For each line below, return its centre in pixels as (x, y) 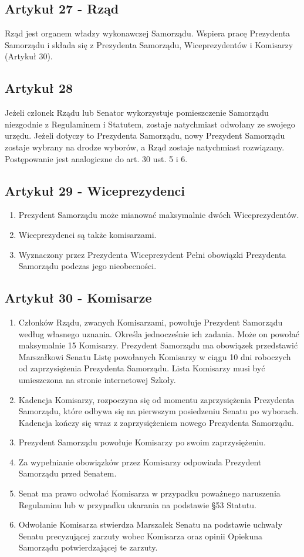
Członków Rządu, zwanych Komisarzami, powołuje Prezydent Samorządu (151, 322)
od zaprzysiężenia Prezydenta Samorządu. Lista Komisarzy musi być (142, 368)
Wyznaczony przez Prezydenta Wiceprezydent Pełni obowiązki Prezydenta (152, 254)
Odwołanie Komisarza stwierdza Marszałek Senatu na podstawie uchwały (151, 524)
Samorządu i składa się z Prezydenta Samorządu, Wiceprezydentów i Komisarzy (149, 44)
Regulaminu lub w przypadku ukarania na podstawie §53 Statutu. (137, 504)
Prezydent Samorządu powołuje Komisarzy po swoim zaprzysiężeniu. (142, 442)
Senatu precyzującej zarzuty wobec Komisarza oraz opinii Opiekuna (140, 536)
